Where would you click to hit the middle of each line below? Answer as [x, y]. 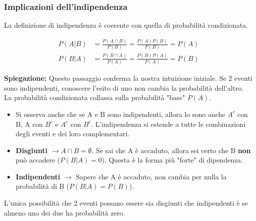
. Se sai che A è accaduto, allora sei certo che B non [171, 150]
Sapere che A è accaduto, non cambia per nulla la [151, 176]
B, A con [29, 124]
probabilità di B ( [42, 186]
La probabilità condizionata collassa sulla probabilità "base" [95, 97]
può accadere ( [38, 160]
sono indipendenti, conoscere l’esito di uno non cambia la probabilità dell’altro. [124, 87]
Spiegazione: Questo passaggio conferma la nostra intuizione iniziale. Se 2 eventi [128, 78]
